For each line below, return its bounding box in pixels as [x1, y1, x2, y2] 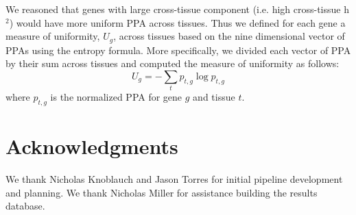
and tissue [193, 90, 235, 104]
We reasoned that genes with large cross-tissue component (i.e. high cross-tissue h [5, 2, 349, 16]
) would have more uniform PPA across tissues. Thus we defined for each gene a [9, 15, 346, 29]
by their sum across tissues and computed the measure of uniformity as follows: [5, 56, 340, 71]
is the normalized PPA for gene [50, 90, 182, 104]
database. [5, 199, 45, 213]
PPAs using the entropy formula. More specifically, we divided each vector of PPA [5, 42, 351, 57]
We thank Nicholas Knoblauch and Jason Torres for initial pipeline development [5, 172, 343, 186]
